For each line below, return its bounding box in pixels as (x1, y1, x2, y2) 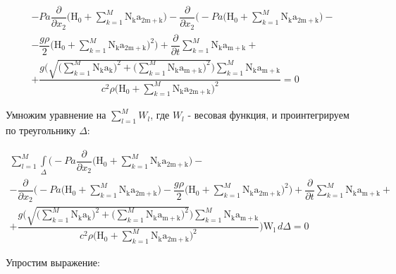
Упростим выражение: (6, 254, 100, 269)
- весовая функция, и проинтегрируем (187, 107, 349, 122)
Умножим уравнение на (6, 107, 106, 122)
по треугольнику (6, 123, 76, 138)
